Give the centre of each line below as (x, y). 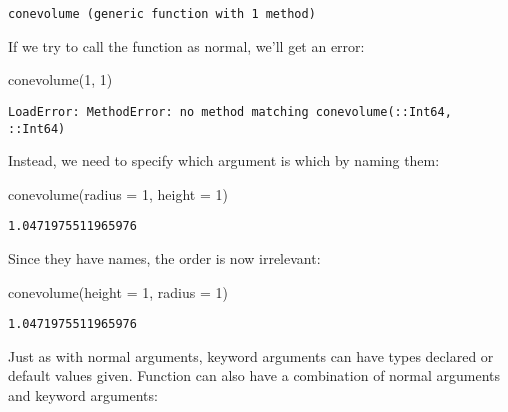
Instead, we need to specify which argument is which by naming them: (224, 160)
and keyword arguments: (83, 395)
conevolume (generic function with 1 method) (162, 14)
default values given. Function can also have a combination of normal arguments (254, 375)
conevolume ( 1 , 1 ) (60, 79)
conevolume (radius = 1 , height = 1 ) (118, 193)
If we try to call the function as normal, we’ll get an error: (186, 45)
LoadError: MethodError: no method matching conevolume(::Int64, (230, 111)
